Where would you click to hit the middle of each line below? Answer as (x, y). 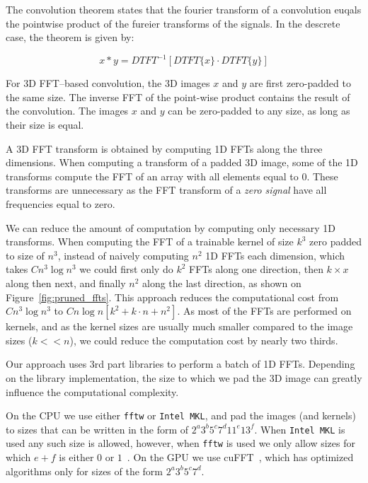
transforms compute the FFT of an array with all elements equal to (152, 176)
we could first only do (126, 269)
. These (322, 176)
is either (76, 457)
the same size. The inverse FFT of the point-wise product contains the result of (178, 97)
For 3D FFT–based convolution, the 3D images (108, 83)
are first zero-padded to (300, 83)
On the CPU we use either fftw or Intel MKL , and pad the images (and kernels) (181, 415)
